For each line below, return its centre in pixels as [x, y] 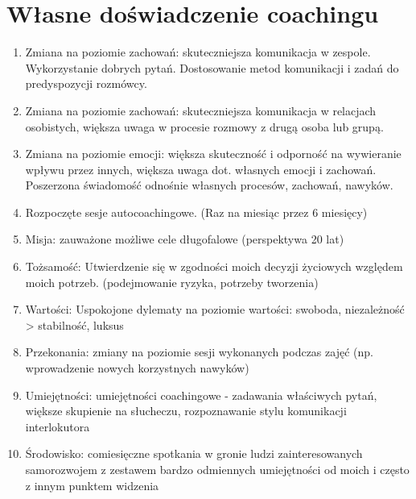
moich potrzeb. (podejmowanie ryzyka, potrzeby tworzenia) [172, 282]
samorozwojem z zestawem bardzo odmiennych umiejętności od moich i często [217, 469]
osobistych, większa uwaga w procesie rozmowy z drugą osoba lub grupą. [204, 126]
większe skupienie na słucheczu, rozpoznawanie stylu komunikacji [186, 411]
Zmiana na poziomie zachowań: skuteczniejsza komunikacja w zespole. [198, 52]
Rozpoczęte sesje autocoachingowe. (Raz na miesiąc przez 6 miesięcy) [196, 212]
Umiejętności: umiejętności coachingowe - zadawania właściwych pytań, [201, 395]
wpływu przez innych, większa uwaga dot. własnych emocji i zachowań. [201, 169]
